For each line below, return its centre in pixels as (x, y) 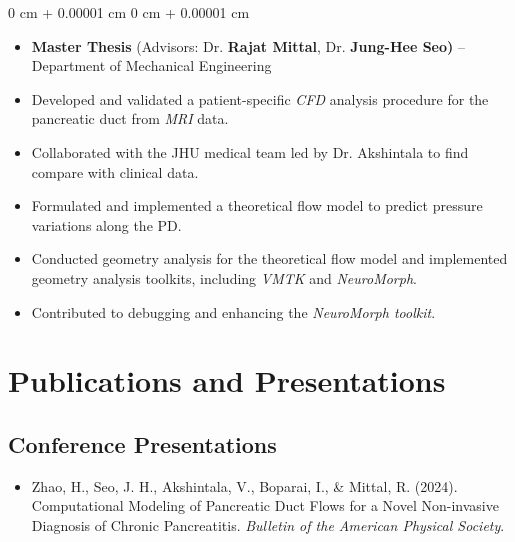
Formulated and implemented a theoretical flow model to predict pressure (257, 205)
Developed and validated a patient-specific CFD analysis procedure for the (260, 98)
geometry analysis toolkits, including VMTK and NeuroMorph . (224, 277)
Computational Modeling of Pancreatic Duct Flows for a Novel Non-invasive (265, 505)
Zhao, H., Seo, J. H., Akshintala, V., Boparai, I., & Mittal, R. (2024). (244, 485)
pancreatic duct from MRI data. (130, 118)
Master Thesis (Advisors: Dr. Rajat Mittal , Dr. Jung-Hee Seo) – (248, 45)
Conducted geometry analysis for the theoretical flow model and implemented (269, 258)
